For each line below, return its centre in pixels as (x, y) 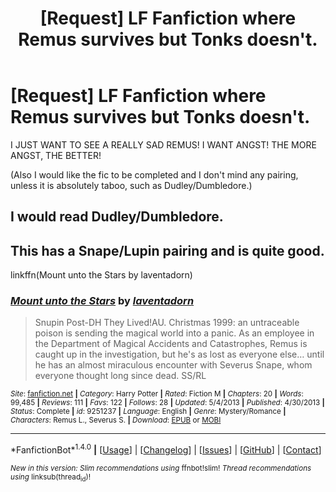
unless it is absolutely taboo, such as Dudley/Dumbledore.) (131, 185)
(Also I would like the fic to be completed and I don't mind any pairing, (154, 174)
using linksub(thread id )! (50, 478)
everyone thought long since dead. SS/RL (120, 376)
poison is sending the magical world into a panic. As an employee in (174, 333)
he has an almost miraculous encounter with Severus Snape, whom (173, 365)
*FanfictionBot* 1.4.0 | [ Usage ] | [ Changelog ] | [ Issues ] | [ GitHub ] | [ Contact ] (166, 449)
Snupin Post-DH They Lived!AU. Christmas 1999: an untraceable (167, 323)
